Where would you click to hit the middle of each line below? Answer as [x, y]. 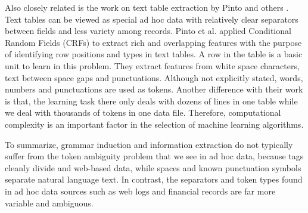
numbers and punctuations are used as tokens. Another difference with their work [154, 89]
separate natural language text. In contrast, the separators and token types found [154, 179]
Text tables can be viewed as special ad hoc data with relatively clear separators [152, 19]
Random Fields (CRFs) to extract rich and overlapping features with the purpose [153, 42]
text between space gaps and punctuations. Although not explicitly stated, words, [154, 77]
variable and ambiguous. [49, 203]
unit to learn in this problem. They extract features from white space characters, [152, 65]
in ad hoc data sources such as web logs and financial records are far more [140, 191]
